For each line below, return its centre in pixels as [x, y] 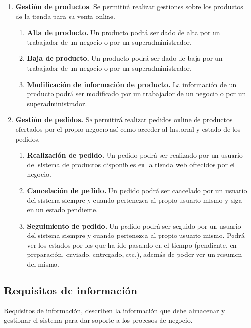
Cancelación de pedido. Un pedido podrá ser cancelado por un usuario [137, 190]
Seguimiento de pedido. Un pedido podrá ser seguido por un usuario [134, 226]
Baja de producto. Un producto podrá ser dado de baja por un [125, 58]
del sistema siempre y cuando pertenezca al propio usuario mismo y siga [134, 200]
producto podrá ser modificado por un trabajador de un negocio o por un [136, 94]
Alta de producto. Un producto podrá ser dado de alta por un [124, 32]
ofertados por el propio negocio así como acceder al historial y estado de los [128, 129]
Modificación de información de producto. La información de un [132, 84]
